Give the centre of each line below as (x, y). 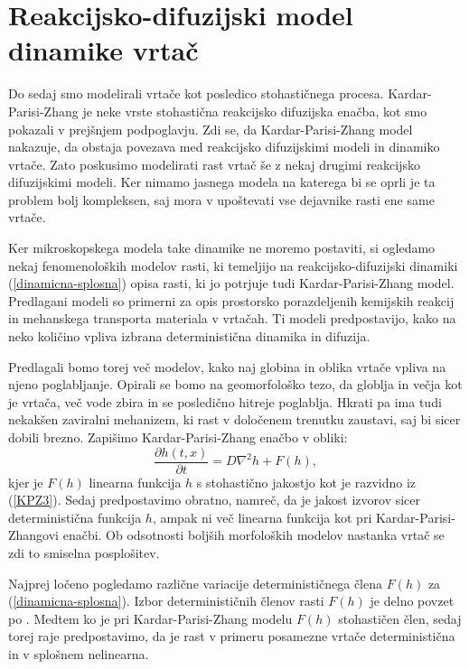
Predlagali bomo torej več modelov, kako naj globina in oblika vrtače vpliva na (227, 366)
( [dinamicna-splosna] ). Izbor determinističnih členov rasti (166, 601)
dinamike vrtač (103, 50)
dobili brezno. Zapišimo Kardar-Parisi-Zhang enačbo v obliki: (178, 437)
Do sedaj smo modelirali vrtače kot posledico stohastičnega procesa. (196, 93)
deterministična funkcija (75, 517)
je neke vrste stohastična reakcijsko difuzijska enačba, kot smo (255, 111)
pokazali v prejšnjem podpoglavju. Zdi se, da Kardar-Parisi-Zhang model (211, 129)
